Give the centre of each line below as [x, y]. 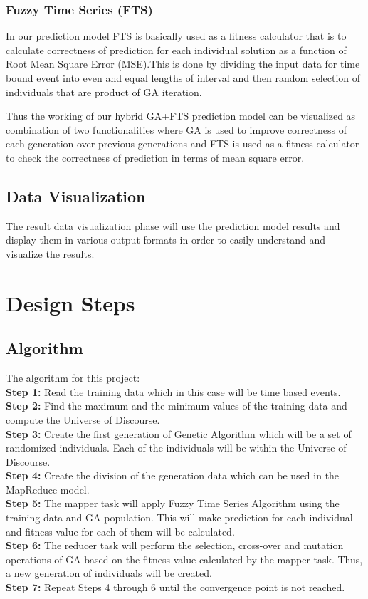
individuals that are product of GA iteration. [104, 92]
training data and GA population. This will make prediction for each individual [179, 517]
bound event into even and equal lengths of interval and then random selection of [183, 78]
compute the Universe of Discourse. [83, 419]
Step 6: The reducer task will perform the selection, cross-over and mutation [175, 545]
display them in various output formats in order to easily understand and [166, 240]
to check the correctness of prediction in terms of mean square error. [155, 157]
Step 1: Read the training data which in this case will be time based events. [173, 391]
